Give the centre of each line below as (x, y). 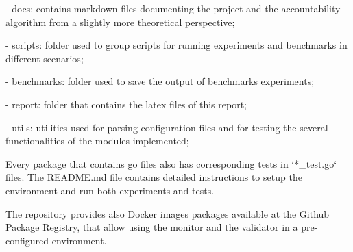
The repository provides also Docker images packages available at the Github (168, 213)
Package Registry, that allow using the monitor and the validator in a (152, 227)
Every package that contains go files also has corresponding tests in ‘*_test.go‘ (171, 163)
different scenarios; (45, 58)
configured (27, 240)
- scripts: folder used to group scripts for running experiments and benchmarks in (176, 45)
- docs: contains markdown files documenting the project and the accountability (173, 8)
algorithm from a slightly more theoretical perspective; (120, 22)
